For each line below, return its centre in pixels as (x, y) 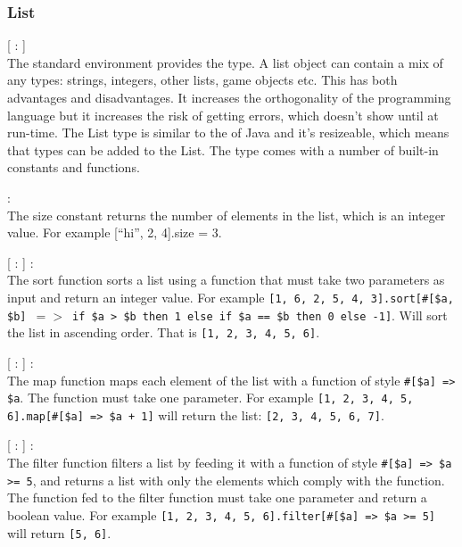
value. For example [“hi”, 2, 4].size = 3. (115, 232)
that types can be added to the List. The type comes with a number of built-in (223, 149)
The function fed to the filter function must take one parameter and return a (217, 497)
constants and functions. (74, 167)
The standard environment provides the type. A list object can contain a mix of (225, 62)
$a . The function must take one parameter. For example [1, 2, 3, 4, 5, (210, 398)
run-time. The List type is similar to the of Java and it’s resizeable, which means (228, 133)
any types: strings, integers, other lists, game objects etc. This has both (202, 80)
